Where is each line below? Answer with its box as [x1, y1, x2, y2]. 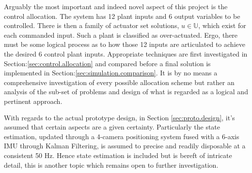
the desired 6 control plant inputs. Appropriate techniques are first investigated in [4, 48, 248, 58]
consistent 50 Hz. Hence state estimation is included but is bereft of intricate [4, 150, 232, 160]
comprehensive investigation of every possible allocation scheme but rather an [4, 77, 235, 87]
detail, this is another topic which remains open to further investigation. [4, 159, 219, 170]
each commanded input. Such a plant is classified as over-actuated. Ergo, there [4, 29, 238, 40]
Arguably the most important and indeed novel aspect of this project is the [4, 1, 228, 11]
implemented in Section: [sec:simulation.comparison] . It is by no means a [4, 68, 218, 78]
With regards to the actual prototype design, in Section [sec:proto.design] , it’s [4, 112, 235, 122]
